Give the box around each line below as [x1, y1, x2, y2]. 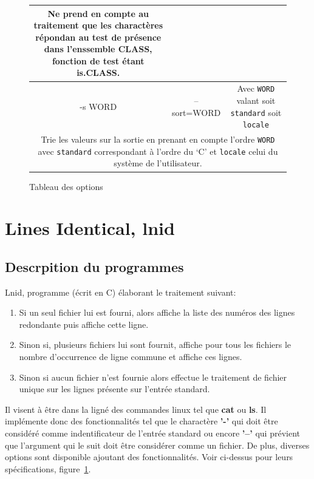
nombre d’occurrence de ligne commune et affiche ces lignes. [19, 350, 242, 363]
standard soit [230, 106, 282, 118]
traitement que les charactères [33, 19, 163, 32]
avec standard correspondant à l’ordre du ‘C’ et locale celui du [38, 144, 278, 157]
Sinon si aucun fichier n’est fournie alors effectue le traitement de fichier [19, 370, 287, 383]
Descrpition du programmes [5, 257, 184, 276]
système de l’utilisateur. [114, 157, 202, 169]
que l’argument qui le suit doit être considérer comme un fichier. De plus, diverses [5, 438, 310, 451]
